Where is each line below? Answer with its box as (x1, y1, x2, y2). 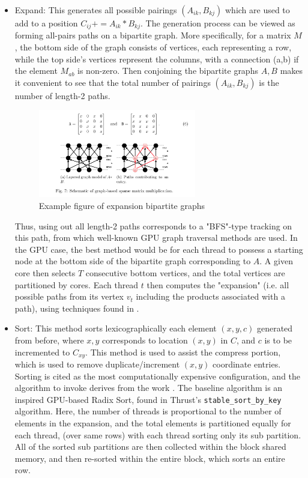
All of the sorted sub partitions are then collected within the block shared (14, 440, 286, 453)
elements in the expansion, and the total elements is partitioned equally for (14, 417, 291, 429)
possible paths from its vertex (14, 290, 124, 303)
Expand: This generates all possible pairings (14, 4, 177, 16)
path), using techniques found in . (14, 301, 139, 314)
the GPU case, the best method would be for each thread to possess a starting (14, 243, 303, 255)
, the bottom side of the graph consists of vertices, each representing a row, (14, 41, 292, 53)
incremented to (14, 345, 70, 358)
